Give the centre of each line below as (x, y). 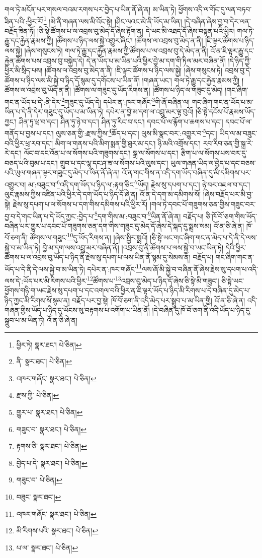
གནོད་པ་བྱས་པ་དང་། (29, 133)
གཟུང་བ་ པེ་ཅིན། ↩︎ (39, 480)
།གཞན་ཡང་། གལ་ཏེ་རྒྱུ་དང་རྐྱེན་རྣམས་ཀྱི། (191, 80)
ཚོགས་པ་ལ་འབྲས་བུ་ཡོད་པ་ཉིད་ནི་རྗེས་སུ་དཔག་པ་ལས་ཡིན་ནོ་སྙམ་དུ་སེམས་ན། (98, 257)
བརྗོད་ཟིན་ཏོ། (20, 30)
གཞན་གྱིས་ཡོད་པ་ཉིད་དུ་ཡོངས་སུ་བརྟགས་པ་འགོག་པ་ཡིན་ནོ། (77, 310)
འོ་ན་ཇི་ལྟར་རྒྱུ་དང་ (232, 51)
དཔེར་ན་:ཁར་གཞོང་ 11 (115, 268)
